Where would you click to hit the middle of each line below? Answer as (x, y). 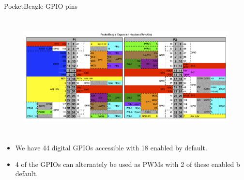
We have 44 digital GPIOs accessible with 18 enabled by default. (111, 148)
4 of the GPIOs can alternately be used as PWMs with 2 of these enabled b (128, 164)
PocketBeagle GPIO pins (41, 6)
